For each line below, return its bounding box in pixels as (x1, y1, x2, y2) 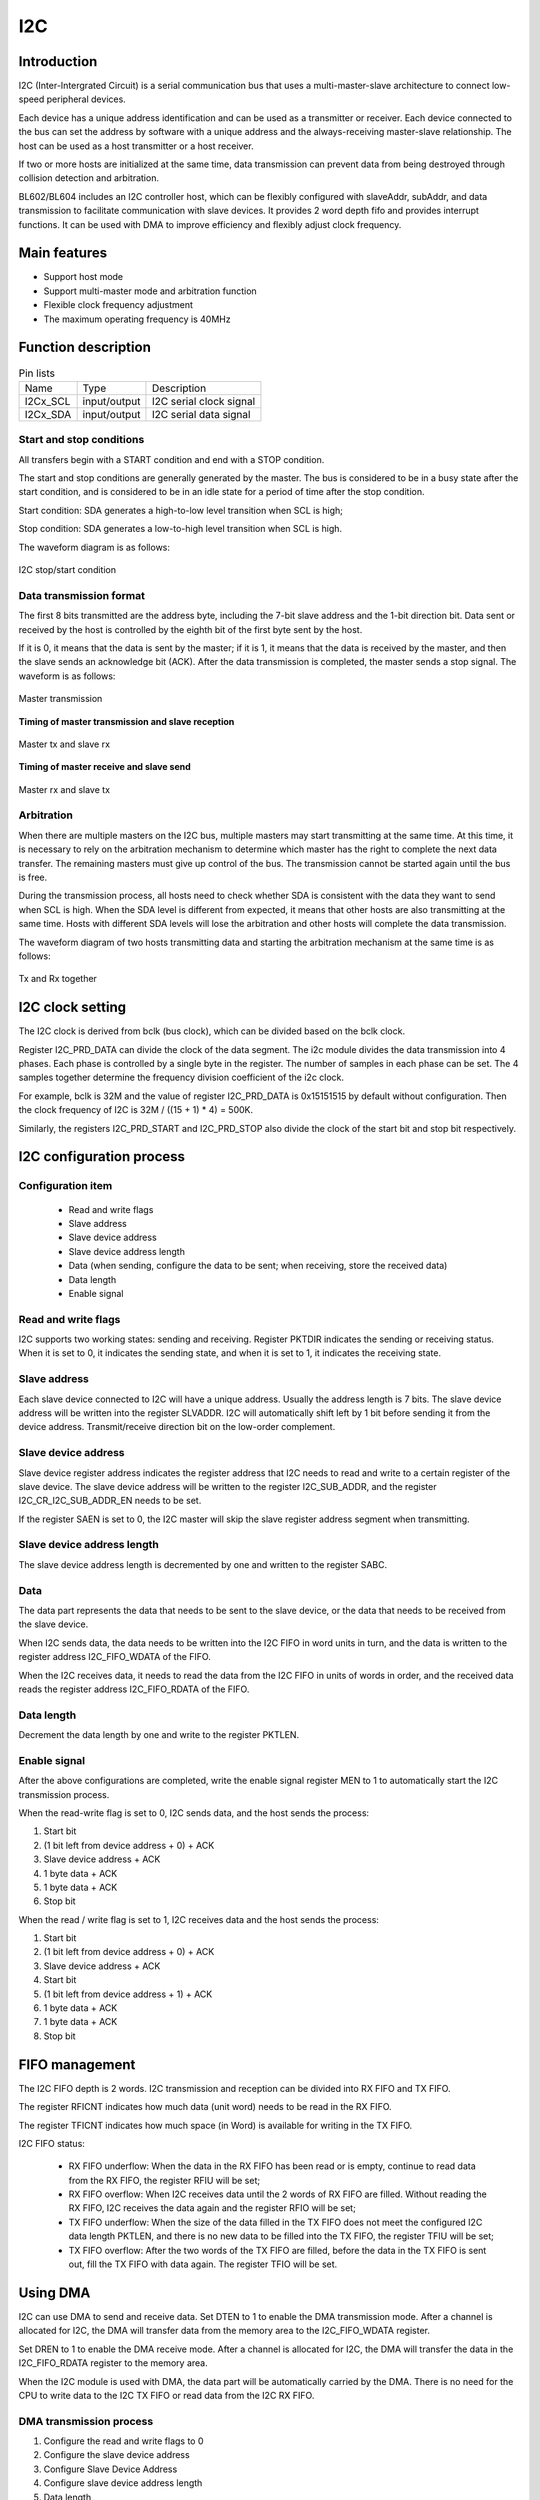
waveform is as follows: (18, 670, 116, 682)
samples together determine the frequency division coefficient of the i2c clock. (18, 1071, 345, 1084)
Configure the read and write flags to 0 (43, 2435, 204, 2447)
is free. (18, 871, 48, 883)
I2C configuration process (18, 1148, 185, 1165)
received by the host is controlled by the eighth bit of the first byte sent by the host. (18, 623, 363, 635)
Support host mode (43, 271, 124, 283)
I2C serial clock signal (151, 394, 256, 408)
